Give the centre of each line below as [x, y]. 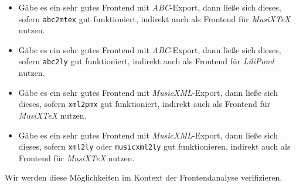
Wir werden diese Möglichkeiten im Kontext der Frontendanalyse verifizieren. [144, 177]
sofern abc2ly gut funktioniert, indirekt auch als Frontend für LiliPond [146, 61]
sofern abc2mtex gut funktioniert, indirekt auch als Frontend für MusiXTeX [154, 18]
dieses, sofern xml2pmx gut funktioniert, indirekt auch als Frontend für [144, 104]
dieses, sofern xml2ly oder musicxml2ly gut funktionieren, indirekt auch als [154, 146]
